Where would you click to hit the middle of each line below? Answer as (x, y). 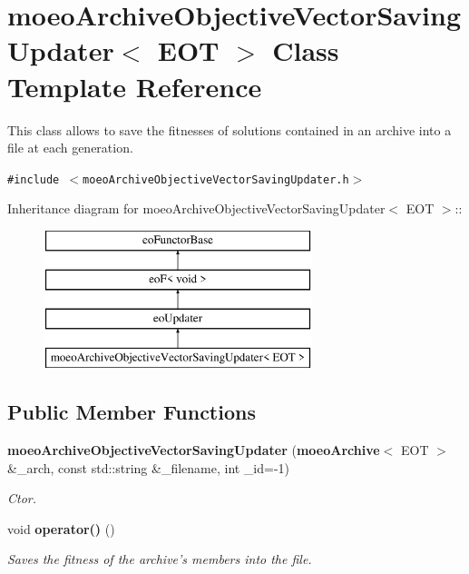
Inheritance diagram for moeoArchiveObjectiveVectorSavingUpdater (196, 208)
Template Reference (135, 86)
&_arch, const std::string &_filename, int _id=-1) (149, 467)
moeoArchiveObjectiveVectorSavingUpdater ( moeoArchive (194, 449)
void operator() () (61, 528)
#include (34, 179)
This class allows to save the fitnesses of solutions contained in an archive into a (230, 129)
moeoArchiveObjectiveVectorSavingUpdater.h (216, 179)
